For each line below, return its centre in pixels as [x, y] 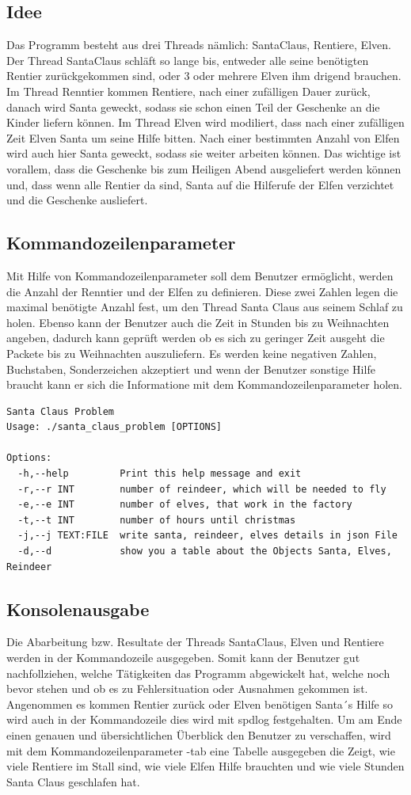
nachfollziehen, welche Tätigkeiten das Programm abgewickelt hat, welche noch [198, 673]
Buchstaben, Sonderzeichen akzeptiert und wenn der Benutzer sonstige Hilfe [191, 369]
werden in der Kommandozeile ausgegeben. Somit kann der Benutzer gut [183, 658]
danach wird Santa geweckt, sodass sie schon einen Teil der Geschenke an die [193, 107]
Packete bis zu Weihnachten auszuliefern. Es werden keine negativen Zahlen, [192, 353]
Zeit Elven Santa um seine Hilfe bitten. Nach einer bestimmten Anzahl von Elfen [203, 137]
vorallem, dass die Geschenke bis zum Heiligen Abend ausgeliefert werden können [204, 168]
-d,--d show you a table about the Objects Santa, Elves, [205, 552]
